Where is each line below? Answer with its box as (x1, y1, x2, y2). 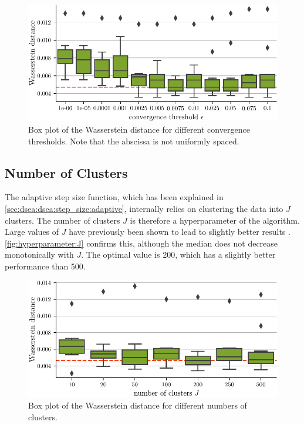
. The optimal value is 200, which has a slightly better (81, 248, 276, 261)
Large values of (5, 225, 59, 238)
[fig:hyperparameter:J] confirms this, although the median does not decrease (5, 237, 278, 249)
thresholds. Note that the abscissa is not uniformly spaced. (28, 134, 239, 147)
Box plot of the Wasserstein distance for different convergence (28, 123, 250, 136)
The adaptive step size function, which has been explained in (5, 191, 224, 203)
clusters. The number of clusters (5, 214, 120, 226)
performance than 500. (5, 260, 86, 272)
